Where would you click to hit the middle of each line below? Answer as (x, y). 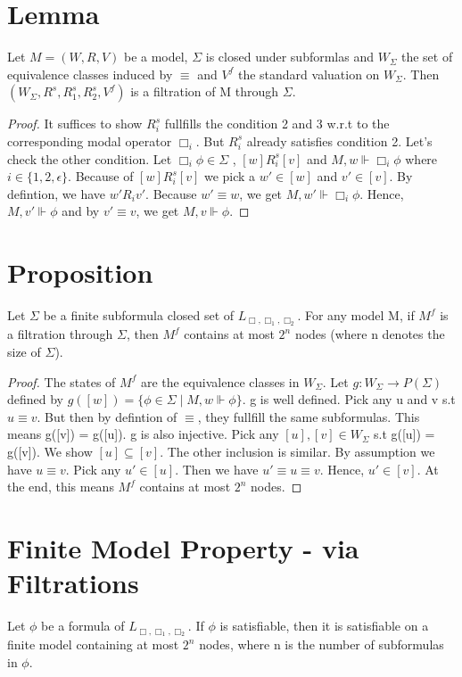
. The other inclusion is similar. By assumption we (297, 451)
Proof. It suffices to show (75, 124)
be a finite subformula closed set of (139, 315)
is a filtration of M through (205, 91)
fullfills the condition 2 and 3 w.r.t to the (277, 124)
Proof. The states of (62, 381)
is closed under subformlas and (290, 57)
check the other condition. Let (90, 158)
